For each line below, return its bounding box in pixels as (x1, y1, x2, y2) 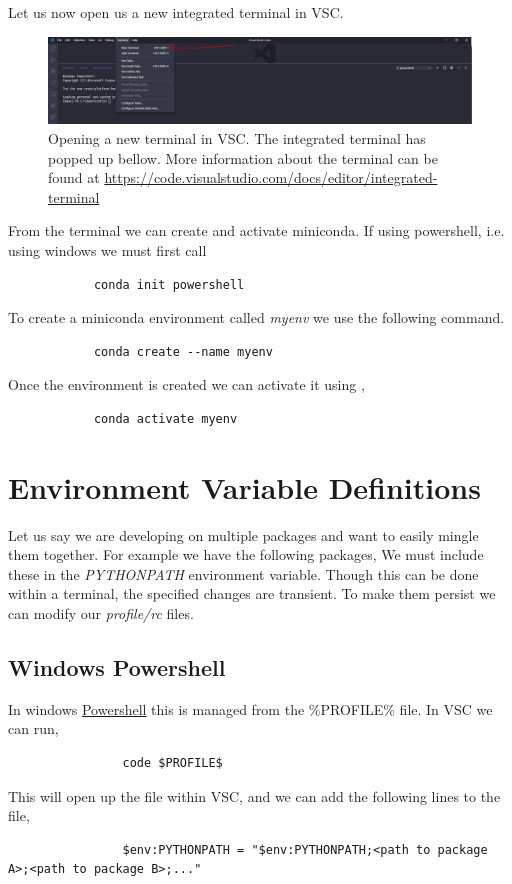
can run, (8, 718, 59, 739)
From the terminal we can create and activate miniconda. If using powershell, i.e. (8, 220, 505, 241)
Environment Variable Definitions (8, 466, 481, 507)
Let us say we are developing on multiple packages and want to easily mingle (8, 524, 479, 545)
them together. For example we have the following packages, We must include (8, 544, 484, 565)
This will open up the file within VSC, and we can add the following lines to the (8, 785, 501, 806)
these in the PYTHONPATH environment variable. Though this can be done (8, 563, 479, 584)
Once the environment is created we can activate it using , (8, 374, 365, 395)
